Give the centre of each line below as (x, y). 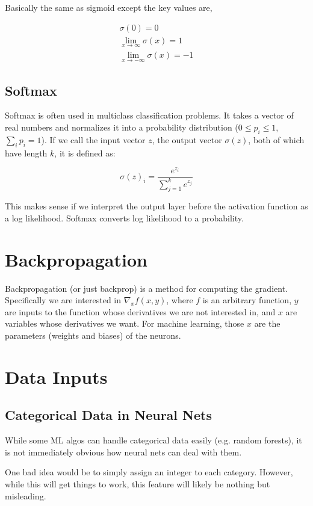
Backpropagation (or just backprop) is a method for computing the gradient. (146, 288)
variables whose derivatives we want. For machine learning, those (125, 323)
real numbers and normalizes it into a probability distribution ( (122, 127)
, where (180, 300)
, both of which (276, 139)
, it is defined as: (85, 153)
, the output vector (187, 139)
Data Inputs (56, 376)
